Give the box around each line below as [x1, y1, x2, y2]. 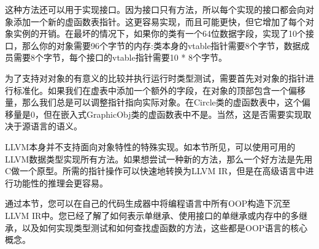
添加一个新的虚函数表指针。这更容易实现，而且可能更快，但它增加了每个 [13, 15, 306, 28]
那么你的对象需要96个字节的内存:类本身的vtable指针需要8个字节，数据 [21, 39, 301, 52]
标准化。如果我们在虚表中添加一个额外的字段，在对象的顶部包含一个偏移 [13, 83, 306, 96]
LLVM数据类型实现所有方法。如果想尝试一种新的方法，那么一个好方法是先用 [5, 152, 313, 165]
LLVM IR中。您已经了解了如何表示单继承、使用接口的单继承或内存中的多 [5, 209, 299, 221]
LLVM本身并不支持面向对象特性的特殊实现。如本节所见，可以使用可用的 [5, 140, 296, 153]
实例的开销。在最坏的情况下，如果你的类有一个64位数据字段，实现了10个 [13, 27, 306, 40]
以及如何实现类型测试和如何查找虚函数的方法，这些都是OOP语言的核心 [21, 221, 308, 234]
